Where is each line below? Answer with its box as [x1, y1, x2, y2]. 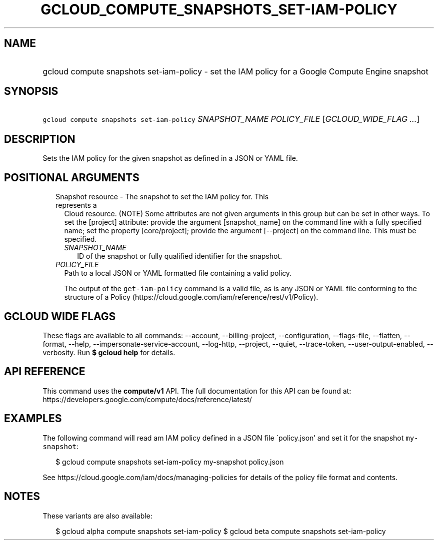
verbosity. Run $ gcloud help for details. [42, 348, 175, 357]
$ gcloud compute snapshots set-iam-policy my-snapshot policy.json [55, 457, 284, 466]
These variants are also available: [42, 511, 152, 520]
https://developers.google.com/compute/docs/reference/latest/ [42, 395, 252, 404]
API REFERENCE [4, 365, 85, 378]
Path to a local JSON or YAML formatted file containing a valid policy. [64, 269, 292, 278]
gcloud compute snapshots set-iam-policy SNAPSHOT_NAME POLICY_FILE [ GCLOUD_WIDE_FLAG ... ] [42, 114, 420, 124]
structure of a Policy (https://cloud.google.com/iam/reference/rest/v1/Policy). [64, 293, 318, 302]
